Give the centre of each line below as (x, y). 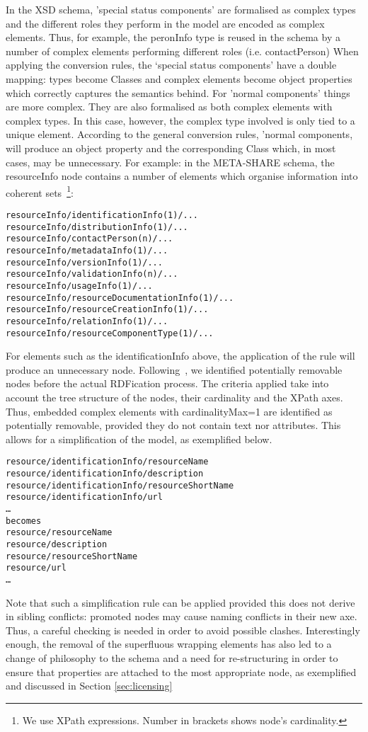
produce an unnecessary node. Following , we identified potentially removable (174, 369)
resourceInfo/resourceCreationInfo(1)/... (107, 310)
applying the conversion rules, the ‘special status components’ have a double (171, 65)
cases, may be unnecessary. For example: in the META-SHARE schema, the (170, 162)
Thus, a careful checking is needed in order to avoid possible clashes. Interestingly (183, 630)
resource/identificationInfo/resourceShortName (120, 485)
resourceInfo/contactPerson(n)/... (90, 239)
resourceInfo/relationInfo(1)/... (87, 321)
